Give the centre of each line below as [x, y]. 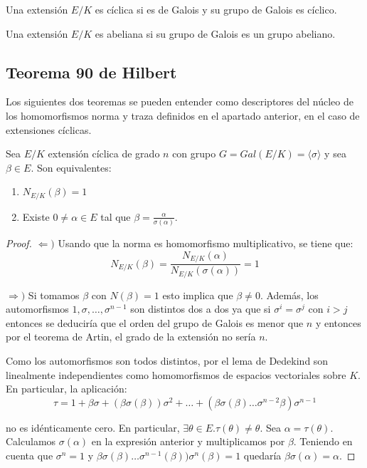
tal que [116, 216]
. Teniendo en [323, 441]
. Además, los [289, 295]
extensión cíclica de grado [104, 154]
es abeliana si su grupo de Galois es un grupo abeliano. [215, 33]
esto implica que [198, 295]
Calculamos [31, 441]
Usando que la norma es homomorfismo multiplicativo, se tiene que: [206, 243]
